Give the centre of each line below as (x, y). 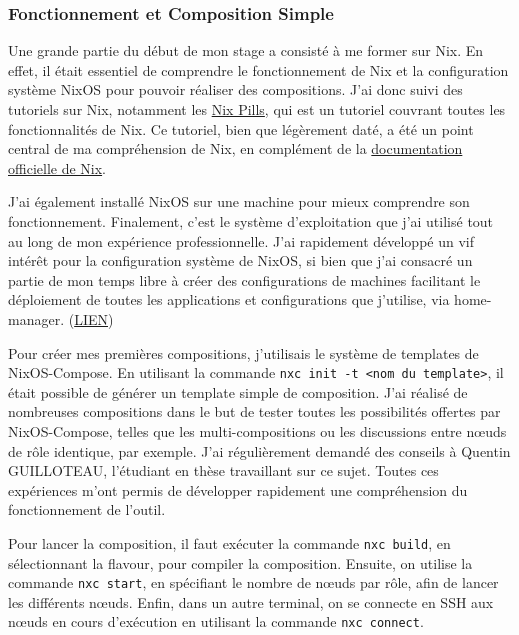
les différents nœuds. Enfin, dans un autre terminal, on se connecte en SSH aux (251, 601)
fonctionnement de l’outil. (87, 509)
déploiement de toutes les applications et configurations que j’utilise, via (229, 299)
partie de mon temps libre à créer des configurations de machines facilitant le (244, 279)
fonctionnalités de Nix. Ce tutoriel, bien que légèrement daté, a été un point (241, 128)
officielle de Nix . (57, 167)
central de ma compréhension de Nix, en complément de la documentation (235, 148)
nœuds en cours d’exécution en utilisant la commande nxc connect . (216, 621)
